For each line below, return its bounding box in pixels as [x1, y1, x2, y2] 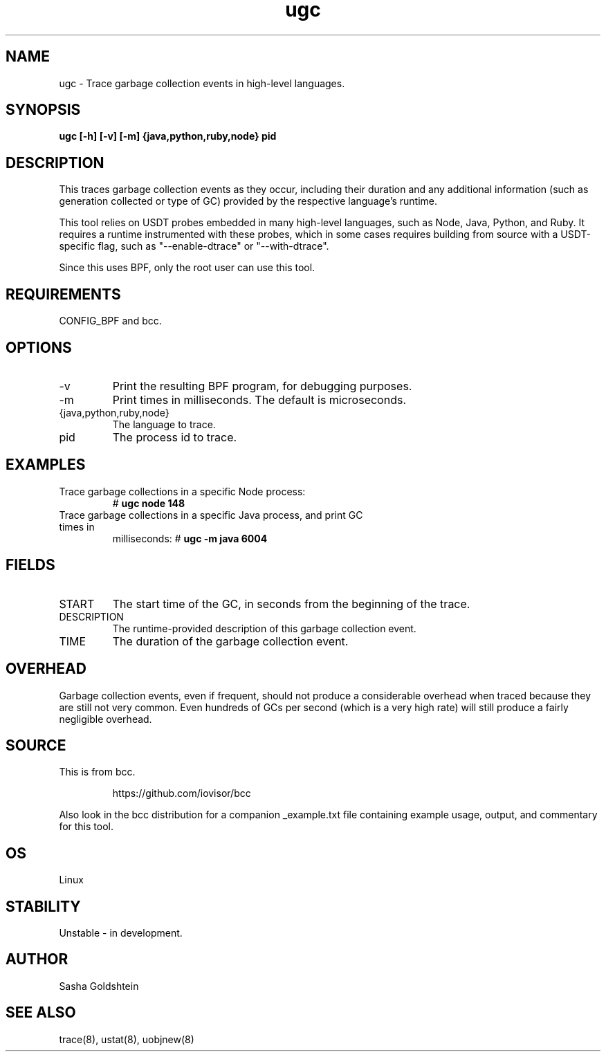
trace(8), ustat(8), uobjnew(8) [59, 1033, 194, 1045]
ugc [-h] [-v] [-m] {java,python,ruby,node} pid [59, 130, 277, 143]
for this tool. [59, 820, 113, 833]
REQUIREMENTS [6, 285, 121, 303]
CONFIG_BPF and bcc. [59, 315, 162, 327]
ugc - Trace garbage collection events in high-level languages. [59, 77, 345, 89]
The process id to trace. [112, 430, 237, 444]
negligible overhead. [59, 713, 152, 725]
